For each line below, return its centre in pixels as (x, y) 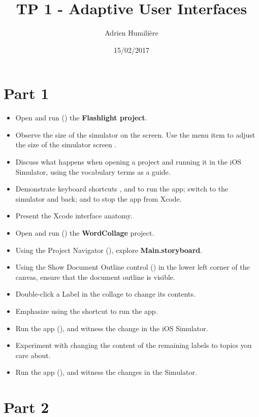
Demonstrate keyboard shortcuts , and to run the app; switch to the (122, 189)
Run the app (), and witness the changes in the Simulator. (106, 372)
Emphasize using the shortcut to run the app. (87, 311)
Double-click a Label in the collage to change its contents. (105, 294)
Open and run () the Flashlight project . (81, 118)
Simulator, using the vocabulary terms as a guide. (93, 171)
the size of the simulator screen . (66, 145)
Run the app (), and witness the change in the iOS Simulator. (112, 328)
